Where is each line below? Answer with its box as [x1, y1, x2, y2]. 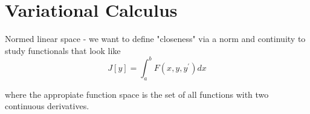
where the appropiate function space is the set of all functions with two [5, 88, 269, 100]
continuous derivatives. [5, 100, 89, 112]
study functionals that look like [5, 44, 121, 56]
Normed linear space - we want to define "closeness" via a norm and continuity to [5, 32, 306, 45]
